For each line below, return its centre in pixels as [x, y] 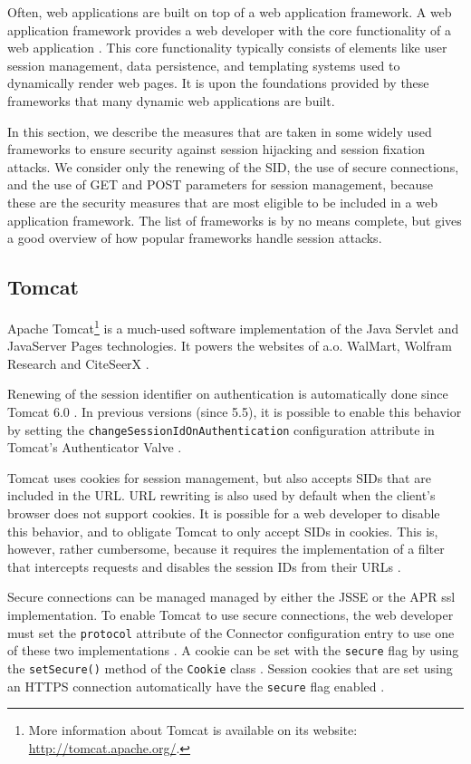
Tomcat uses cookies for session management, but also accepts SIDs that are [219, 477]
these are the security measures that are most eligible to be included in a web [222, 202]
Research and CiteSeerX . [78, 363]
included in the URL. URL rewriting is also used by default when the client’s [221, 495]
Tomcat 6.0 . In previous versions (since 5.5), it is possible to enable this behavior [235, 411]
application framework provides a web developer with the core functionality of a [229, 29]
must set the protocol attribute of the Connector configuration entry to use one [231, 632]
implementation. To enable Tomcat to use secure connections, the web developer [231, 614]
